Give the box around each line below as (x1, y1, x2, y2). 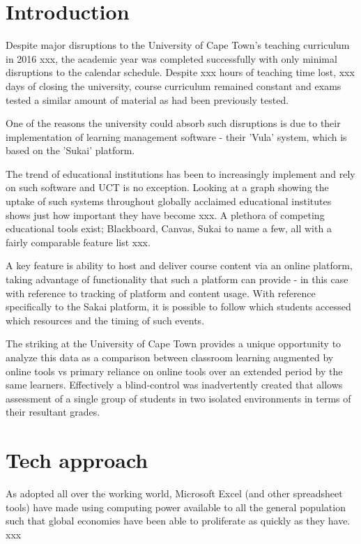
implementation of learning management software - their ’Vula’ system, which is (6, 129, 347, 144)
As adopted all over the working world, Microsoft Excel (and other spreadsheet (6, 486, 343, 501)
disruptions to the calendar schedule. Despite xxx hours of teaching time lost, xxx (6, 65, 355, 80)
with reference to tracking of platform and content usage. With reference (6, 285, 316, 300)
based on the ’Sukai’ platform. (6, 143, 135, 158)
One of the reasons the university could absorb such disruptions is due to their (6, 116, 341, 130)
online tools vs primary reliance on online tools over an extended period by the (6, 363, 343, 378)
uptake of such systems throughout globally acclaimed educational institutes (6, 194, 332, 209)
